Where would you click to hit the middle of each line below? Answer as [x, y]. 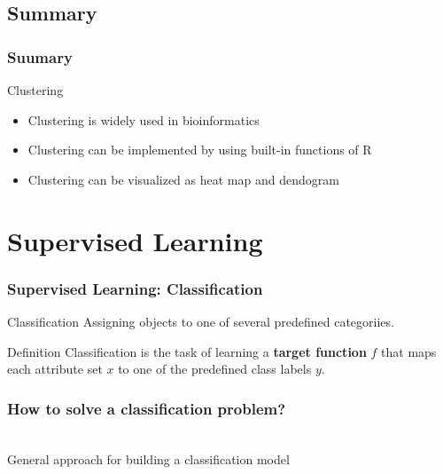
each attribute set [55, 369]
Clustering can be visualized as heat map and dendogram [183, 179]
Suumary [40, 56]
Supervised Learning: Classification [135, 288]
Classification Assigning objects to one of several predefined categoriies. [201, 321]
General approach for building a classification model [148, 458]
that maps [409, 351]
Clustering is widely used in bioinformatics [144, 119]
